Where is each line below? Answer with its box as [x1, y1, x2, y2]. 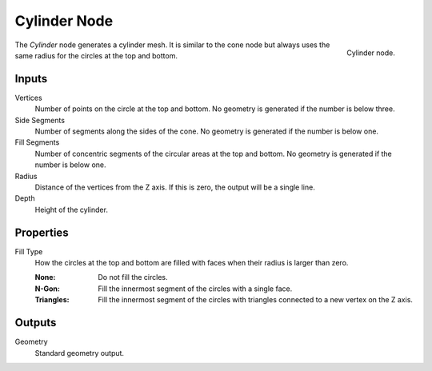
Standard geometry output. [34, 348, 124, 357]
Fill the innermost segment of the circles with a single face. [98, 284, 293, 293]
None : [34, 273, 56, 282]
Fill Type [14, 246, 43, 256]
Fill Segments [14, 138, 60, 147]
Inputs [14, 72, 48, 86]
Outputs [14, 316, 57, 329]
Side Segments [14, 115, 66, 125]
